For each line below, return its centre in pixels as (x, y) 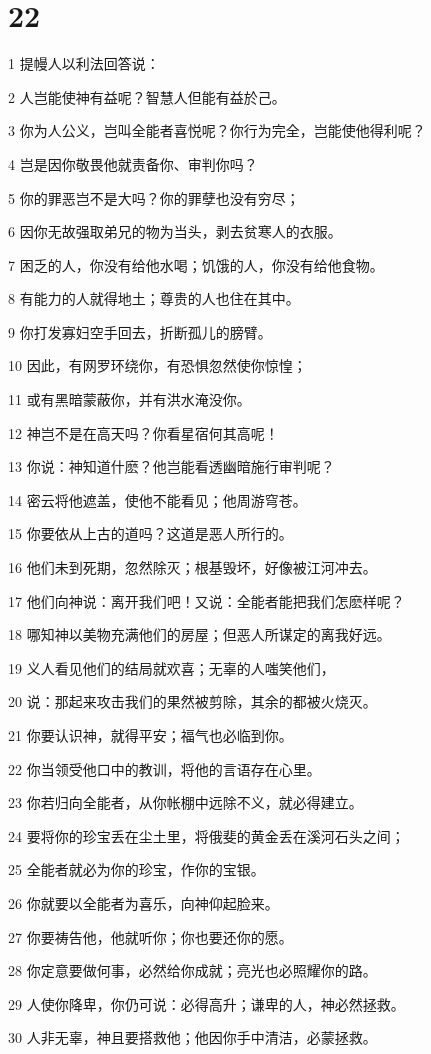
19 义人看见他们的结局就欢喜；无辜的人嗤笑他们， (171, 667)
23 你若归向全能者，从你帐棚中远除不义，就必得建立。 (185, 802)
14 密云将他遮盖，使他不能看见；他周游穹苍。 (157, 499)
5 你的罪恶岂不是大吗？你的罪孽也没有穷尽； (154, 197)
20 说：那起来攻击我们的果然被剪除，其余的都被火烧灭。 (192, 701)
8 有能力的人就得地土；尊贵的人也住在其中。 (154, 298)
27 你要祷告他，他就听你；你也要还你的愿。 (150, 936)
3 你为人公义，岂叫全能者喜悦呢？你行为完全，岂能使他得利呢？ (217, 130)
